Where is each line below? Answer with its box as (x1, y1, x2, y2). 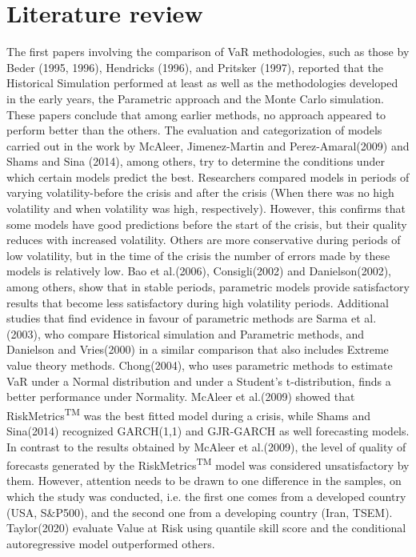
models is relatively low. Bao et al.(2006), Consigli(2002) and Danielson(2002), (6, 262, 392, 279)
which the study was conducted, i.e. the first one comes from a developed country (6, 488, 406, 505)
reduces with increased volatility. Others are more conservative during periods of (6, 231, 401, 248)
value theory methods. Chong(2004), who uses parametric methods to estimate (6, 357, 393, 373)
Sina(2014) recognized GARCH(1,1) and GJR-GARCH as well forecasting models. (6, 423, 410, 439)
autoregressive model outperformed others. (6, 535, 215, 551)
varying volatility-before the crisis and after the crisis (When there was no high (6, 184, 394, 201)
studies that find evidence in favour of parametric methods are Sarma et (6, 310, 361, 327)
